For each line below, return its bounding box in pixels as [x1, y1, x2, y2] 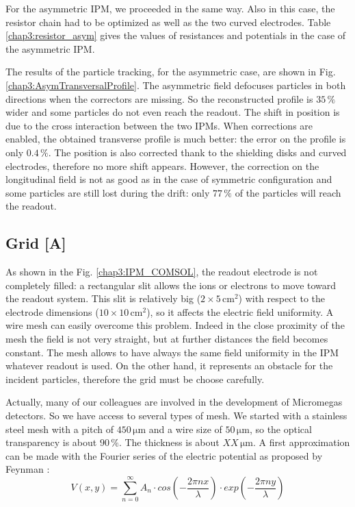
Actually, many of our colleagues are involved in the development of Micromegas [5, 395, 343, 409]
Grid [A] [5, 232, 66, 253]
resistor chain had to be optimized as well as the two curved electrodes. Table [5, 14, 331, 29]
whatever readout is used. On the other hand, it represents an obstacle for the [5, 358, 333, 373]
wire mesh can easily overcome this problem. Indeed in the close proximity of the [5, 318, 345, 332]
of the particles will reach [235, 185, 341, 199]
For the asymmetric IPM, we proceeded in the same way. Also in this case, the [5, 1, 335, 15]
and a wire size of [148, 421, 222, 436]
